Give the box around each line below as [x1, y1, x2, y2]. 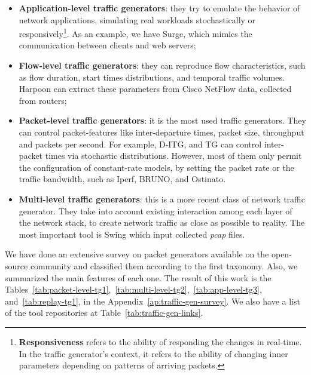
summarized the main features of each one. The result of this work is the [5, 271, 272, 284]
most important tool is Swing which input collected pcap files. [19, 228, 245, 240]
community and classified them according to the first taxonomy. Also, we [30, 259, 298, 272]
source [5, 259, 28, 272]
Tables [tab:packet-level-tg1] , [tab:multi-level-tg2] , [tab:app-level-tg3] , [5, 283, 262, 296]
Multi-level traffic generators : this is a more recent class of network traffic [19, 192, 305, 205]
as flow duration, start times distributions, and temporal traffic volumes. [19, 70, 285, 83]
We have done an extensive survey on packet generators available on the [5, 248, 269, 260]
